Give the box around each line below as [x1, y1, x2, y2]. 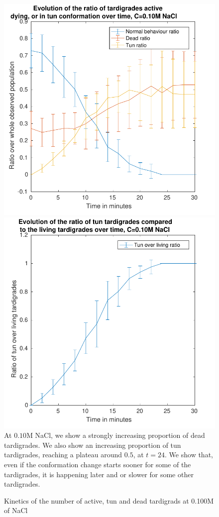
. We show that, [165, 449, 213, 460]
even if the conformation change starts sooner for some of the [4, 459, 191, 469]
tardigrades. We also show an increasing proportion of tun [4, 439, 181, 450]
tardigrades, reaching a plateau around [4, 449, 122, 460]
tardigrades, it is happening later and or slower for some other [4, 469, 194, 479]
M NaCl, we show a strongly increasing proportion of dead [26, 430, 205, 440]
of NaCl [4, 505, 28, 516]
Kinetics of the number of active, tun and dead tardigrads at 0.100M [4, 495, 214, 506]
